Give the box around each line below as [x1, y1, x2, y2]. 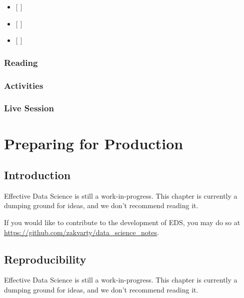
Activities [4, 79, 43, 91]
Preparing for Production [4, 133, 183, 153]
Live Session [4, 102, 54, 114]
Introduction [4, 167, 71, 183]
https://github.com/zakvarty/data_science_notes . [4, 227, 159, 237]
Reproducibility [4, 251, 86, 267]
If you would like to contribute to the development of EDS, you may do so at [4, 217, 240, 228]
